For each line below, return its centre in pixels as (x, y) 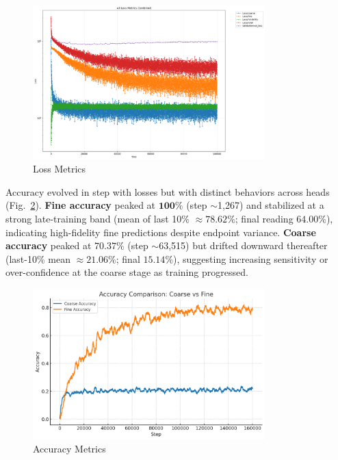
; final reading (264, 218)
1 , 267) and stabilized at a (271, 205)
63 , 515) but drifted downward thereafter (243, 245)
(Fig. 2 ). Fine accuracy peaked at (81, 205)
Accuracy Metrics (69, 449)
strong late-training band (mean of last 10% (97, 218)
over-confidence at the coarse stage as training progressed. (127, 272)
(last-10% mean (38, 258)
